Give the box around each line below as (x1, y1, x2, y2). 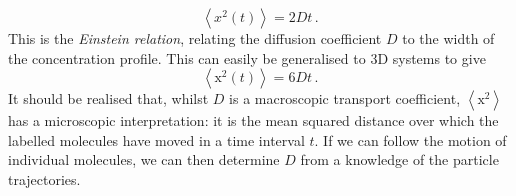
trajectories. (8, 168, 81, 189)
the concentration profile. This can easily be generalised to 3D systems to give (8, 47, 486, 68)
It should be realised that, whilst (8, 88, 209, 109)
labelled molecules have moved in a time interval (8, 129, 305, 150)
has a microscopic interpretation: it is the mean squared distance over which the (8, 110, 499, 131)
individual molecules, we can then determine (8, 149, 280, 170)
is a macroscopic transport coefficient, (229, 88, 461, 109)
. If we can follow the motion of (314, 129, 507, 150)
